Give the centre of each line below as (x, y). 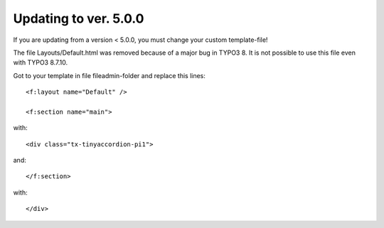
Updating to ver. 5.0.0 (79, 18)
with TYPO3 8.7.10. (41, 63)
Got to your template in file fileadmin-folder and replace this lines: (110, 75)
